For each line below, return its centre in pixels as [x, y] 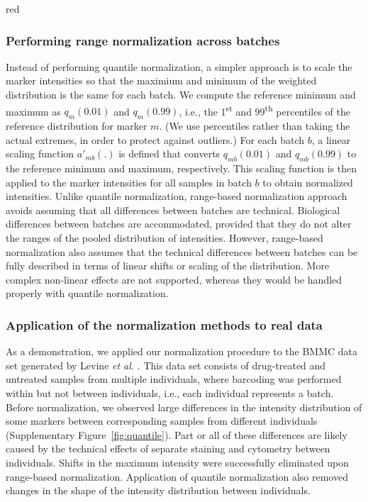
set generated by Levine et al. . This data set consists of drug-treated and [166, 365]
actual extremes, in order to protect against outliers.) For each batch [155, 139]
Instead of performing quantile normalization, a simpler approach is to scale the [179, 66]
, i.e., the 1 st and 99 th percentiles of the [265, 110]
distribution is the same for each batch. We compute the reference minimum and [181, 94]
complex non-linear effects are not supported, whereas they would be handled [174, 279]
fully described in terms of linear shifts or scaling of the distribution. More [168, 266]
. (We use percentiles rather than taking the [255, 126]
